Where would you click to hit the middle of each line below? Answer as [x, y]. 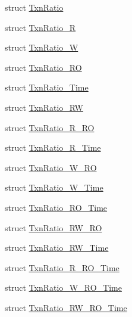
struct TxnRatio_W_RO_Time [63, 288]
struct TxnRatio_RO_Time [56, 207]
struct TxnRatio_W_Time [54, 187]
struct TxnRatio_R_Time [53, 147]
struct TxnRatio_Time [47, 87]
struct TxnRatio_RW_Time [57, 248]
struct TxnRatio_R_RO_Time [62, 267]
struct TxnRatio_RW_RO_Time [66, 307]
